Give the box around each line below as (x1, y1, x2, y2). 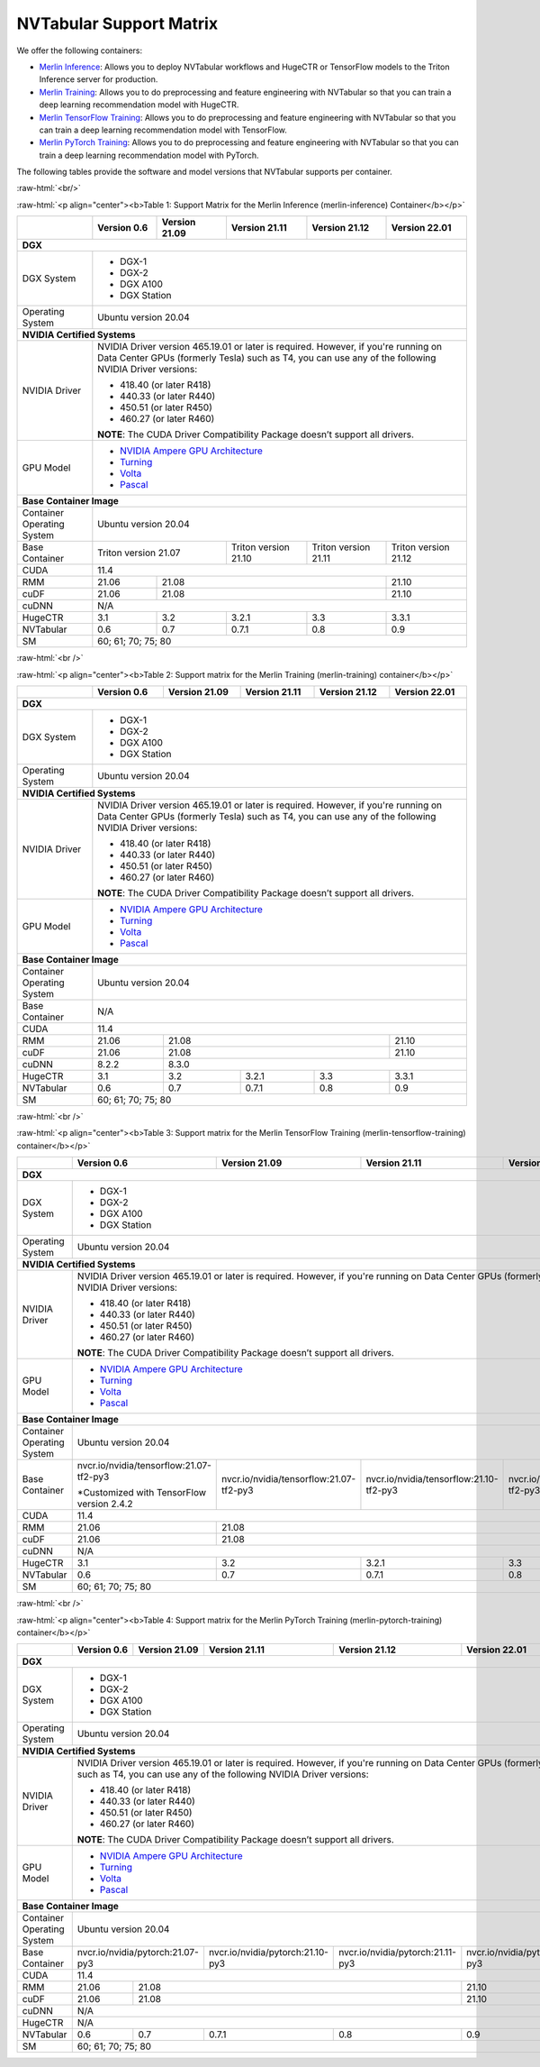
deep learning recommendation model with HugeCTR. (39, 99, 239, 110)
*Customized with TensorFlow (76, 1486, 207, 1499)
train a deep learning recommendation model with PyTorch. (39, 150, 259, 160)
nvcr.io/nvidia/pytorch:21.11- (338, 1946, 456, 1959)
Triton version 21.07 (97, 546, 181, 559)
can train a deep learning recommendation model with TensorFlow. (39, 124, 288, 135)
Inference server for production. (39, 74, 158, 85)
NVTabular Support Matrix (16, 14, 219, 33)
